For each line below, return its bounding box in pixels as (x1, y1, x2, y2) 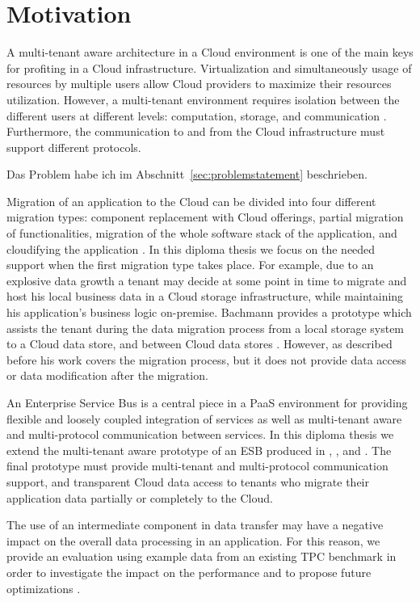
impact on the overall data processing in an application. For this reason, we (6, 532, 380, 549)
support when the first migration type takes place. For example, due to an (6, 256, 374, 273)
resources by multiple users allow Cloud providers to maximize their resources (6, 75, 392, 92)
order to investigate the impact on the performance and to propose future (6, 563, 372, 580)
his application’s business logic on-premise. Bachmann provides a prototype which (6, 304, 412, 321)
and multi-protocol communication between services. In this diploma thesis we (6, 426, 394, 443)
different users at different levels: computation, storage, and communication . (6, 107, 387, 124)
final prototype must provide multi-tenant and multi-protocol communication (6, 457, 388, 474)
